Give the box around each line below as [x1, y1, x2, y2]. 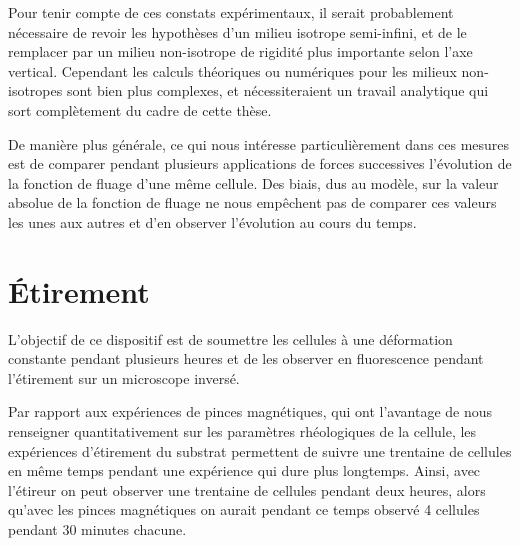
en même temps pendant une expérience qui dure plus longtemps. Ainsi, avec [8, 460, 481, 481]
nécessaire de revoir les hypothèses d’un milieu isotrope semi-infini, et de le [8, 21, 467, 42]
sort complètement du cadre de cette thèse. [8, 99, 272, 120]
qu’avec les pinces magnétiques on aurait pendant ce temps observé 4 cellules [8, 499, 480, 520]
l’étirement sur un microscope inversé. [8, 367, 240, 388]
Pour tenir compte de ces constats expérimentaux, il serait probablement [8, 2, 454, 22]
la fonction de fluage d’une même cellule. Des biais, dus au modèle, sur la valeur [8, 172, 499, 193]
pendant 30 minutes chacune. [8, 519, 187, 539]
